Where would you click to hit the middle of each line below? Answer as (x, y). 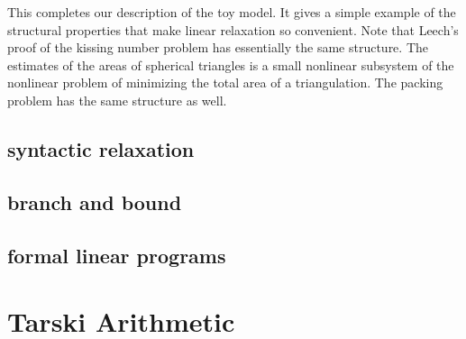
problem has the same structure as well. (117, 100)
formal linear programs (117, 255)
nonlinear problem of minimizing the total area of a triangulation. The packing (225, 82)
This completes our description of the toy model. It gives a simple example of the (232, 12)
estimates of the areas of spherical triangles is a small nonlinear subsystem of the (231, 64)
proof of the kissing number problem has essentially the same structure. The (218, 47)
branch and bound (95, 202)
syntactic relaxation (101, 148)
